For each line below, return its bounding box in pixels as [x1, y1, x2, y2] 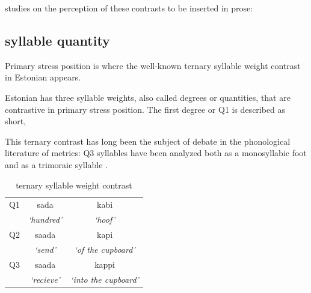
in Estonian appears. [5, 71, 81, 83]
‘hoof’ [94, 213, 115, 226]
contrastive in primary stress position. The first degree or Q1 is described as [5, 103, 286, 115]
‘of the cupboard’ [74, 243, 135, 255]
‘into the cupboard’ [70, 273, 139, 285]
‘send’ [34, 243, 56, 255]
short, [5, 115, 26, 127]
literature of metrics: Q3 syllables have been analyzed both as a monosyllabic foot [5, 146, 307, 159]
